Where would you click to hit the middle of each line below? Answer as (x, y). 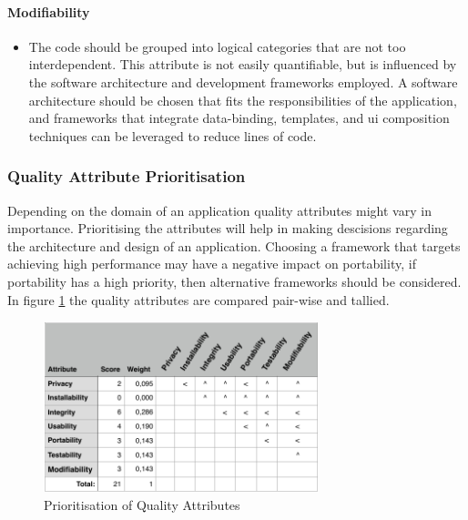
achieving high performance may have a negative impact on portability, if (212, 264)
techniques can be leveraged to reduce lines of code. (173, 135)
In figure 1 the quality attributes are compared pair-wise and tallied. (198, 299)
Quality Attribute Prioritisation (127, 176)
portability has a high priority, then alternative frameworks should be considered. (234, 281)
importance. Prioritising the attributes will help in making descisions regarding (228, 228)
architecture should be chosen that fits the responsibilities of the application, (243, 100)
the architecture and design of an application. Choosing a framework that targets (234, 245)
